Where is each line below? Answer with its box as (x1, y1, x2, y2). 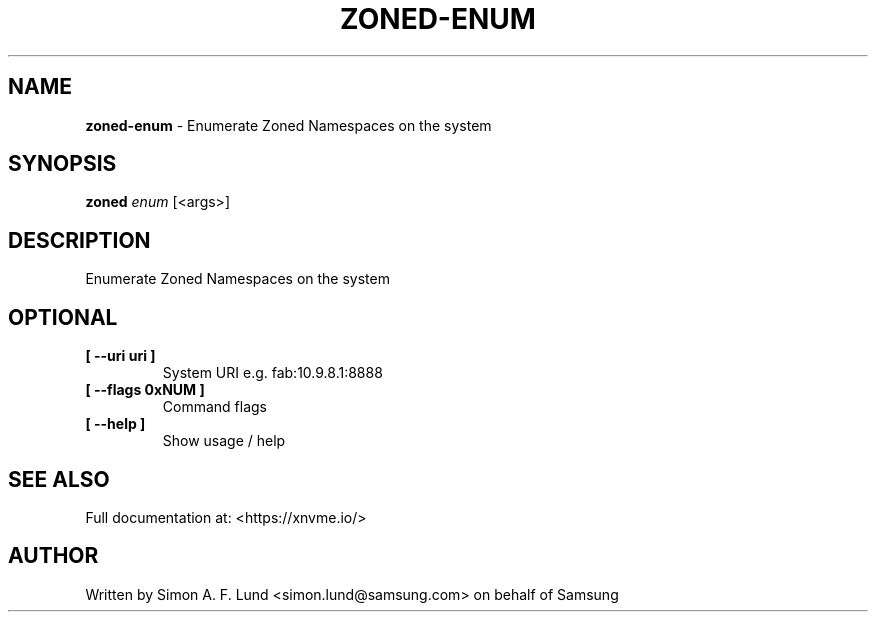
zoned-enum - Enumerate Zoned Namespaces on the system (85, 116, 492, 134)
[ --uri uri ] (85, 347, 156, 365)
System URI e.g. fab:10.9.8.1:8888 (162, 364, 383, 382)
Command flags (162, 398, 267, 416)
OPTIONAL (8, 304, 118, 330)
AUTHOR (8, 543, 99, 569)
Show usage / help (162, 432, 286, 450)
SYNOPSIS (8, 151, 117, 177)
